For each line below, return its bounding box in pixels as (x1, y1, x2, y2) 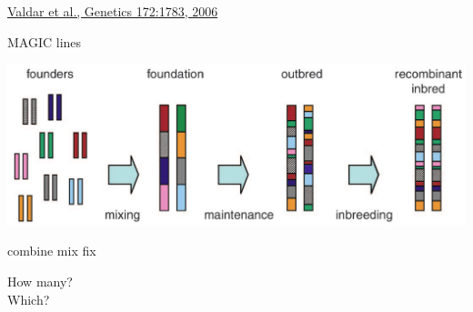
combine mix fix (7, 241, 96, 260)
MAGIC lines (7, 32, 82, 51)
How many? (7, 272, 73, 291)
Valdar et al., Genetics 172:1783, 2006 (7, 2, 218, 20)
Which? (7, 289, 50, 308)
